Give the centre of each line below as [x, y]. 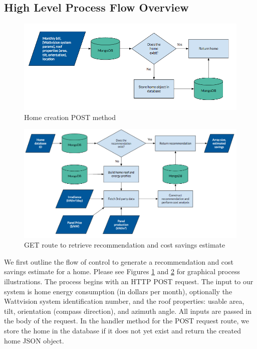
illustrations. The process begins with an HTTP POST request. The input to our [129, 281]
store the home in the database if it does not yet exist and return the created [122, 330]
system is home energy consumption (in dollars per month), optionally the [118, 291]
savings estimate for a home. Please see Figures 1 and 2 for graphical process [122, 271]
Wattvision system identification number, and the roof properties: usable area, [124, 301]
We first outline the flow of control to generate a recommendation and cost [119, 261]
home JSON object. [34, 340]
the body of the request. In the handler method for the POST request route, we [127, 321]
